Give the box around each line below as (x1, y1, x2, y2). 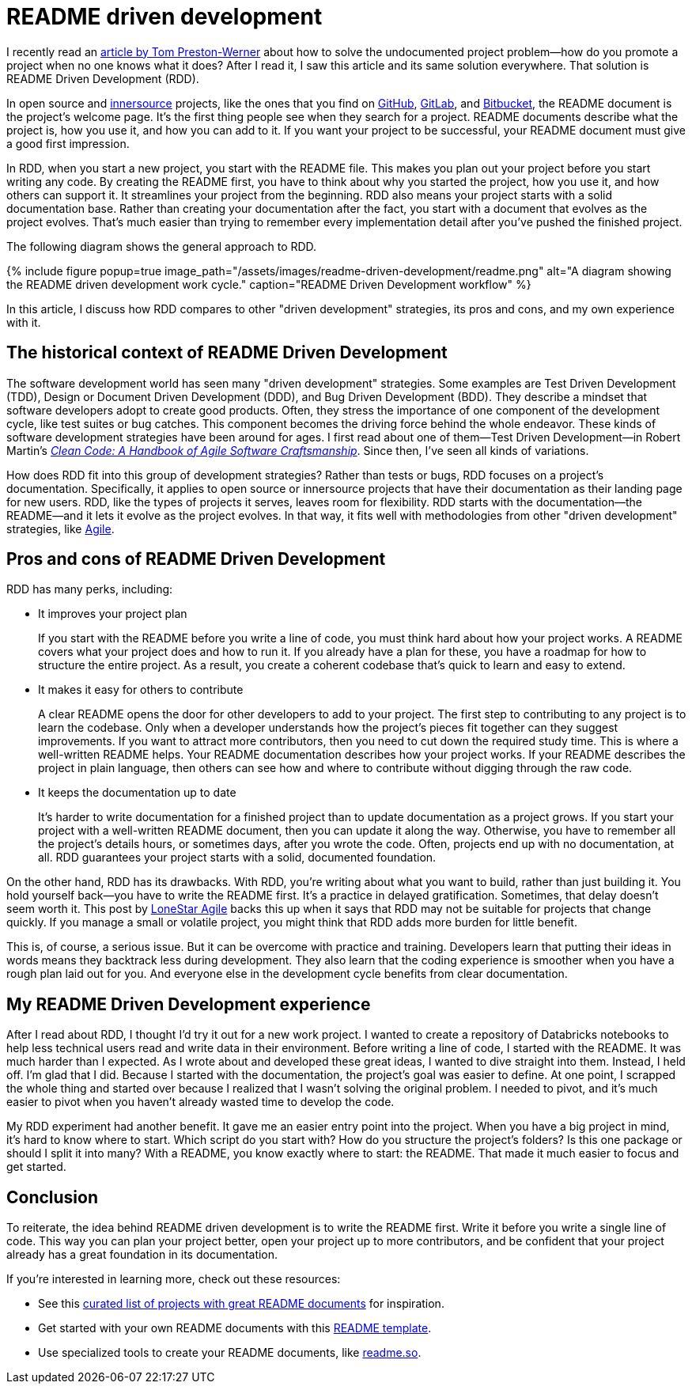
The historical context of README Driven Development (6, 343, 448, 363)
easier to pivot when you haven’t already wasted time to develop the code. (6, 1095, 395, 1109)
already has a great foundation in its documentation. (6, 1248, 278, 1262)
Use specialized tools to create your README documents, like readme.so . (38, 1346, 422, 1360)
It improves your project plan (38, 607, 187, 621)
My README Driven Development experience (6, 994, 371, 1014)
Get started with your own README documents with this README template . (38, 1321, 432, 1335)
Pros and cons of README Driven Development (6, 549, 386, 570)
